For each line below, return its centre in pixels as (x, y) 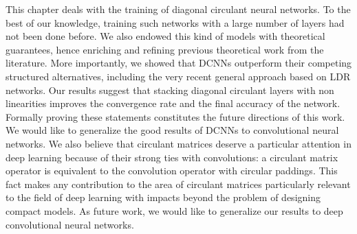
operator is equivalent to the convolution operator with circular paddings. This (172, 171)
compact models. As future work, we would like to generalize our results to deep (174, 210)
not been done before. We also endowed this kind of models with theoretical (165, 36)
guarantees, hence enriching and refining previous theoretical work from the (165, 49)
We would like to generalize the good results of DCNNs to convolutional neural (172, 130)
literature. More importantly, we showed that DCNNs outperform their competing (179, 63)
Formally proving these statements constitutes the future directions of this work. (175, 116)
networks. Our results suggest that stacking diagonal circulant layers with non (170, 90)
